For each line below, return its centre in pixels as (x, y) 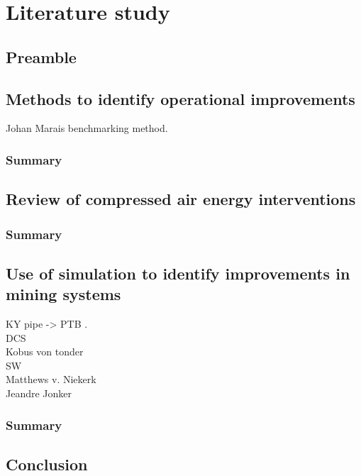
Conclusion (47, 464)
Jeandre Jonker (39, 393)
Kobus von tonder (45, 352)
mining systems (63, 294)
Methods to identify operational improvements (180, 98)
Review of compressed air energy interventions (181, 199)
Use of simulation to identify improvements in (178, 273)
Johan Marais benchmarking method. (87, 128)
